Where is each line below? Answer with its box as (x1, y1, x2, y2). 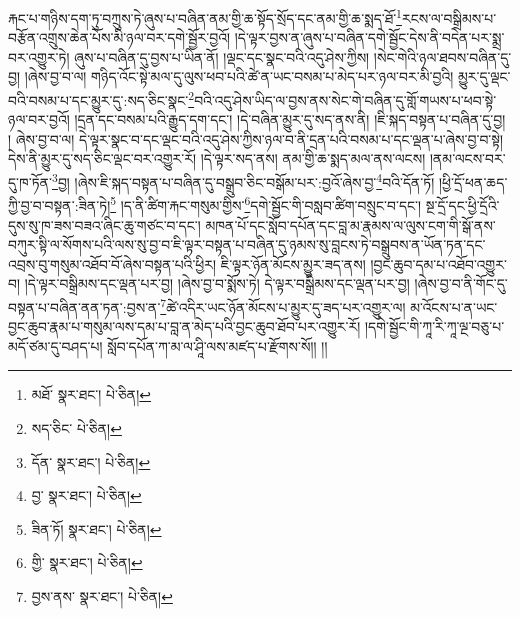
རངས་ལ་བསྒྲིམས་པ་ (401, 7, 497, 28)
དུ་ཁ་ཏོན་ (8, 171, 53, 192)
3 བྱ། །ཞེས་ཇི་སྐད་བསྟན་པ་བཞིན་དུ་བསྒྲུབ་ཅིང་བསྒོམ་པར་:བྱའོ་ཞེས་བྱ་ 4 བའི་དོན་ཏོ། (52, 169, 435, 192)
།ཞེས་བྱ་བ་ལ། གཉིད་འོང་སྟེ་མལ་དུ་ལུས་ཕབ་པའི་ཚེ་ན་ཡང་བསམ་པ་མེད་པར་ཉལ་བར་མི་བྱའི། (24, 66, 454, 87)
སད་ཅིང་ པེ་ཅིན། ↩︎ (31, 417, 122, 438)
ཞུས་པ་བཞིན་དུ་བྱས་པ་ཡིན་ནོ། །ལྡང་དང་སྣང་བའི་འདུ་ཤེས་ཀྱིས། (74, 46, 370, 67)
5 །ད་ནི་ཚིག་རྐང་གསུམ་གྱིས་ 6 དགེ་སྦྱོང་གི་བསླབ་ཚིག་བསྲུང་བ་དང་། (110, 192, 422, 215)
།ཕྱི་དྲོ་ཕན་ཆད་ (438, 171, 508, 192)
